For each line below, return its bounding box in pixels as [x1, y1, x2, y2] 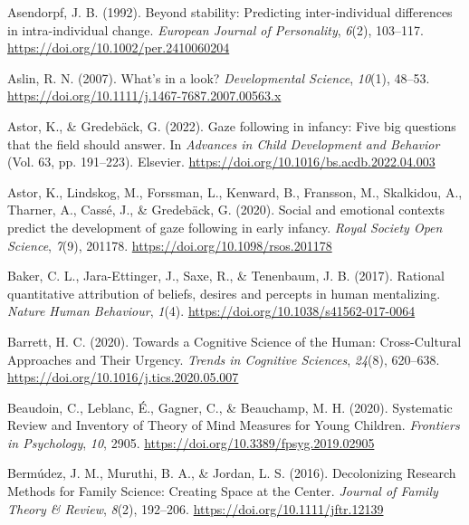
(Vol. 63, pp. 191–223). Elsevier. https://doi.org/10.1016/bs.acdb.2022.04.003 [7, 152, 435, 171]
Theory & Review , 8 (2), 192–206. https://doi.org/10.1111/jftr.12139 [7, 499, 384, 518]
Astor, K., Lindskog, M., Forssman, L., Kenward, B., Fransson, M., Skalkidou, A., [7, 182, 463, 201]
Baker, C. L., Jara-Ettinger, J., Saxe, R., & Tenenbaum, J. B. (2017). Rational [7, 266, 445, 285]
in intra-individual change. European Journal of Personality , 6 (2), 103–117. [7, 20, 424, 39]
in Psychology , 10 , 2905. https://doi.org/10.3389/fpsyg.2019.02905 [7, 433, 375, 452]
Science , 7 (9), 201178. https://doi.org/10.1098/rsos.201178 [7, 235, 332, 254]
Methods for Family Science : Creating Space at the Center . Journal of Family [7, 482, 438, 501]
